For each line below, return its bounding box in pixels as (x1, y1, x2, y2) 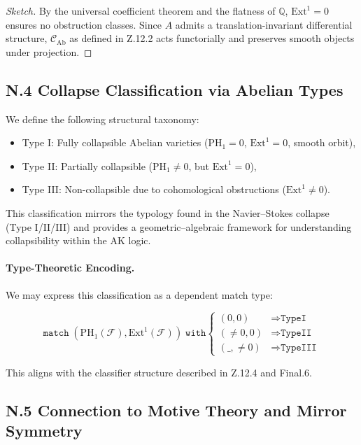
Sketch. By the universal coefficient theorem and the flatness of (6, 3, 276, 17)
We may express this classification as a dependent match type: (6, 287, 273, 302)
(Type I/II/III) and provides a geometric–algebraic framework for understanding (6, 219, 352, 234)
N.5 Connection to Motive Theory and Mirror (6, 399, 347, 421)
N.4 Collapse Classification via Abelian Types (6, 78, 344, 100)
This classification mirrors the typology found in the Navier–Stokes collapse (6, 205, 330, 220)
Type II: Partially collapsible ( (22, 158, 153, 173)
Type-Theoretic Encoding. (6, 260, 135, 275)
